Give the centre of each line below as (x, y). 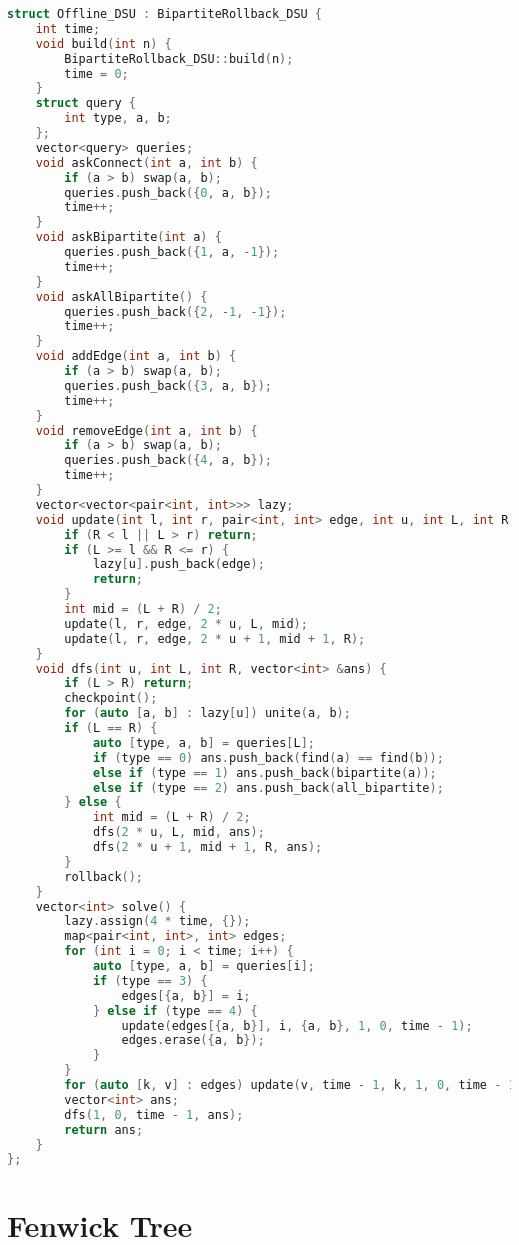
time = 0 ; (96, 73)
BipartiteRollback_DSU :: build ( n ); (179, 58)
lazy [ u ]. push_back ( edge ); (178, 564)
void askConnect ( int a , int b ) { (146, 162)
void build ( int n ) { (103, 43)
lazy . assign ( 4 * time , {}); (157, 921)
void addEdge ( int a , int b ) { (136, 356)
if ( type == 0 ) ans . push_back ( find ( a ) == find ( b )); (268, 757)
